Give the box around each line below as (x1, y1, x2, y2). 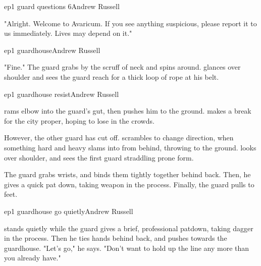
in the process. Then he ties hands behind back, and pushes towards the (4, 233, 227, 243)
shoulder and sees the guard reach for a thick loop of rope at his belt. (4, 71, 219, 82)
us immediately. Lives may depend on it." (4, 28, 132, 38)
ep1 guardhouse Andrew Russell (4, 44, 100, 55)
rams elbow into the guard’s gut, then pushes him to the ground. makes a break (4, 105, 251, 116)
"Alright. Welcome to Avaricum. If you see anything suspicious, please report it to (4, 18, 257, 28)
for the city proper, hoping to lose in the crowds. (4, 115, 154, 126)
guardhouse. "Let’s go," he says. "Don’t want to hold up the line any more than (4, 242, 249, 253)
